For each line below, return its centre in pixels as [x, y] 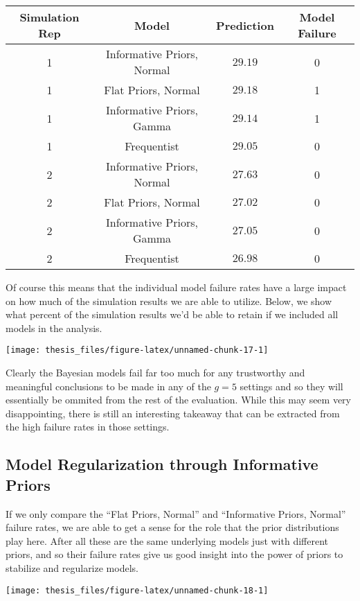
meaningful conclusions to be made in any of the [108, 386]
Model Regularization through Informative [162, 464]
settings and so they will [291, 386]
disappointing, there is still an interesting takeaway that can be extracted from [173, 413]
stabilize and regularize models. [72, 567]
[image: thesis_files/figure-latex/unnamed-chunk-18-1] [137, 590]
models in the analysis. [54, 328]
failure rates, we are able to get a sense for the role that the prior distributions [172, 527]
